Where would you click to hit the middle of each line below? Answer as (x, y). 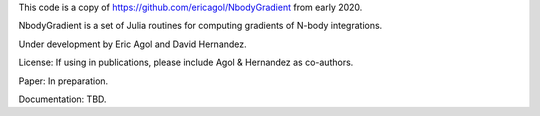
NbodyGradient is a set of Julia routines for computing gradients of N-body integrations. (200, 26)
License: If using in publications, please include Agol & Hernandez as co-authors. (186, 62)
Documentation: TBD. (62, 99)
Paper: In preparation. (63, 81)
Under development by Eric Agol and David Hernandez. (132, 44)
